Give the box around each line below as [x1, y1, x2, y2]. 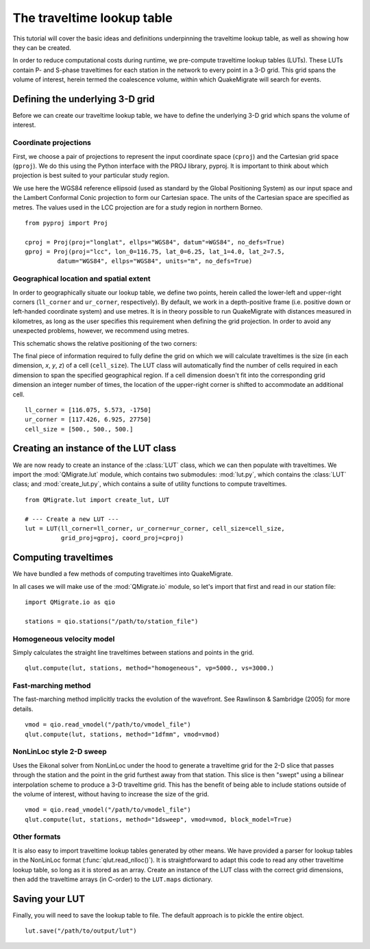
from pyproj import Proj [25, 219, 108, 227]
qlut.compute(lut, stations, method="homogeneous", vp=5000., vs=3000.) [25, 664, 274, 672]
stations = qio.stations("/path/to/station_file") [25, 617, 199, 625]
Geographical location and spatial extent [12, 274, 151, 283]
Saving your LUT [12, 893, 86, 904]
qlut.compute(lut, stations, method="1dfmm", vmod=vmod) [25, 730, 221, 738]
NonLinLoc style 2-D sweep [12, 747, 108, 757]
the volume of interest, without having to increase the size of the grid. [12, 789, 209, 798]
